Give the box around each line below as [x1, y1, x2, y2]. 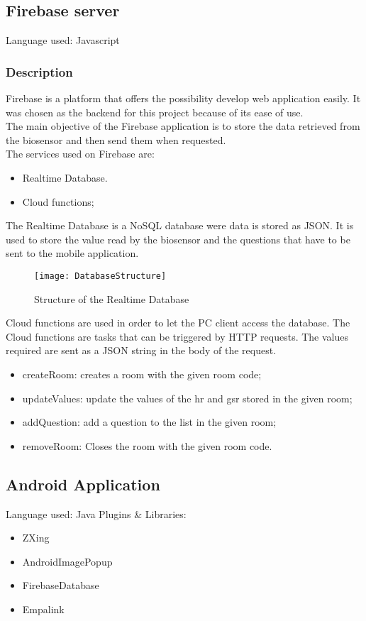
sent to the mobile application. [6, 246, 139, 260]
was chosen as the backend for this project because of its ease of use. [6, 104, 304, 119]
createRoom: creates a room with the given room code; [22, 366, 262, 381]
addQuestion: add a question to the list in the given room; [22, 414, 277, 429]
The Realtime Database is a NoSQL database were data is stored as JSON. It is [6, 218, 354, 233]
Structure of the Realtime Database [34, 291, 189, 306]
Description [6, 62, 73, 80]
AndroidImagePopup [22, 554, 113, 568]
